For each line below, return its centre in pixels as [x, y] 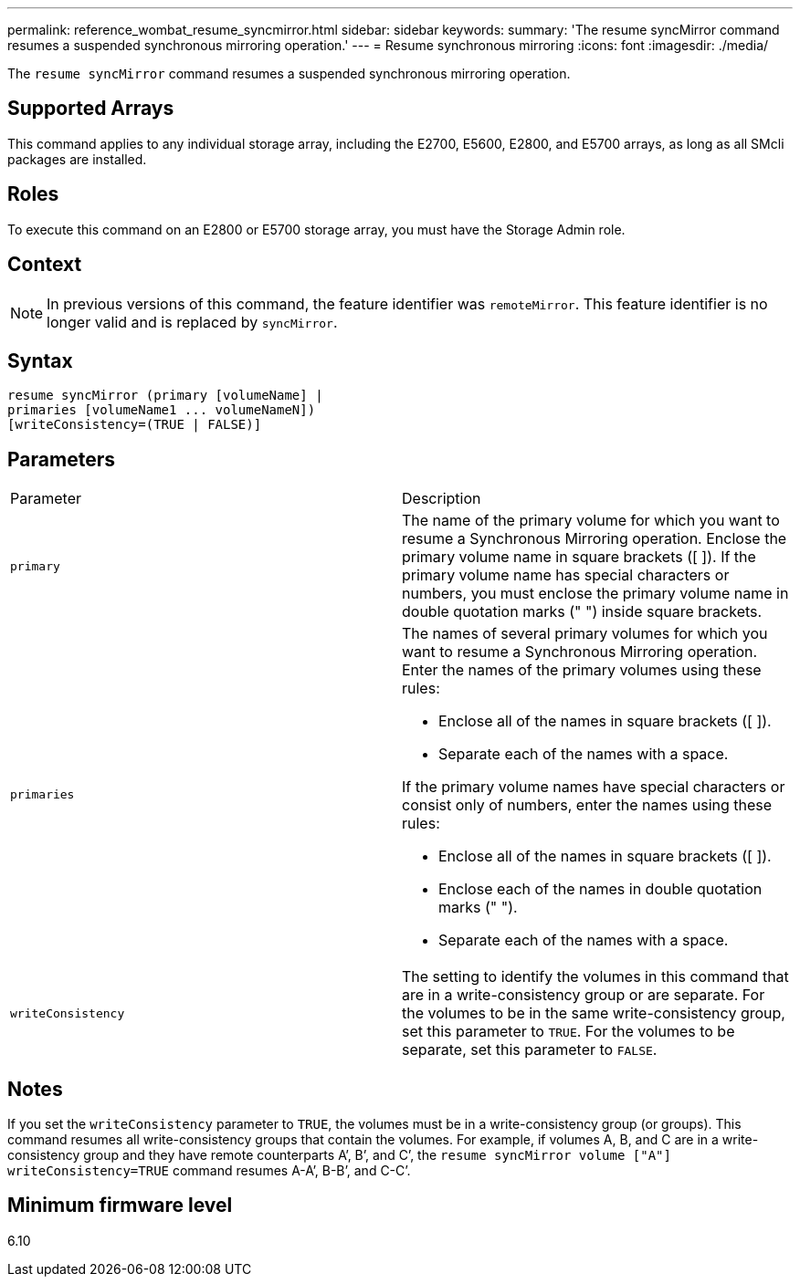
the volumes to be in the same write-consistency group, [594, 1013]
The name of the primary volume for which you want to [591, 521]
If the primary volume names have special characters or [594, 787]
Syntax [40, 360]
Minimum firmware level [120, 1206]
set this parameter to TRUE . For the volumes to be [568, 1032]
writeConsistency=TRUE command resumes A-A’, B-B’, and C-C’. [209, 1171]
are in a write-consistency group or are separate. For [584, 995]
